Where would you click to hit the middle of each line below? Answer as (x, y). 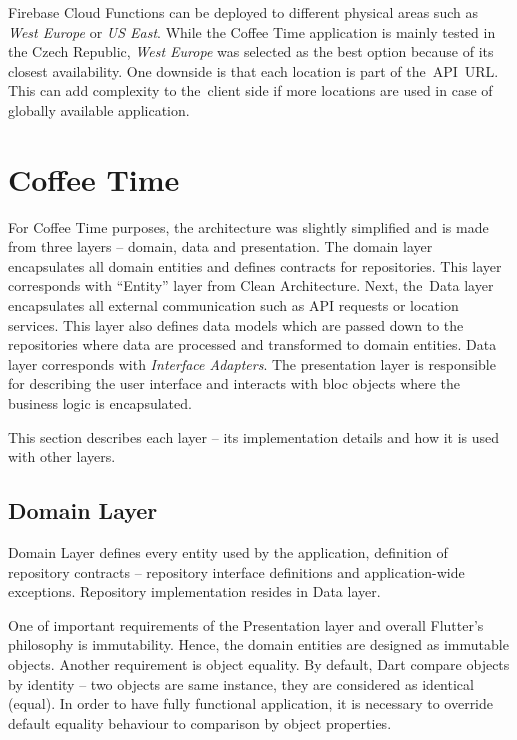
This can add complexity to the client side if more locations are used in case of (250, 90)
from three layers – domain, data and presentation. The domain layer (220, 246)
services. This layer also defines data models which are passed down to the (236, 324)
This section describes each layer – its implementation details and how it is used (254, 436)
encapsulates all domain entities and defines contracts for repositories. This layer (255, 265)
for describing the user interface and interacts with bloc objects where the (234, 383)
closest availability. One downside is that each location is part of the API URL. (253, 70)
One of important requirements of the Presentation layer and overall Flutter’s (246, 624)
